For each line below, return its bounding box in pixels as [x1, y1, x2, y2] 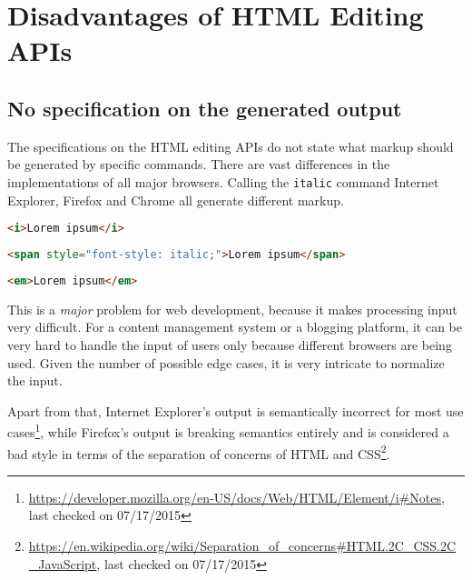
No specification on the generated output [7, 94, 402, 122]
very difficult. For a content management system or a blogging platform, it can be [7, 317, 462, 336]
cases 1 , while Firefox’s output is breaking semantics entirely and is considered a [7, 420, 449, 442]
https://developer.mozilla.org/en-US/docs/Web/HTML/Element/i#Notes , [28, 487, 445, 506]
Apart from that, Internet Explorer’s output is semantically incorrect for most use [7, 401, 464, 420]
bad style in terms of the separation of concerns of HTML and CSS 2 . [7, 441, 390, 463]
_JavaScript [28, 554, 97, 573]
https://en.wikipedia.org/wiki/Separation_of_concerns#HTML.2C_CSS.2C [28, 536, 457, 555]
